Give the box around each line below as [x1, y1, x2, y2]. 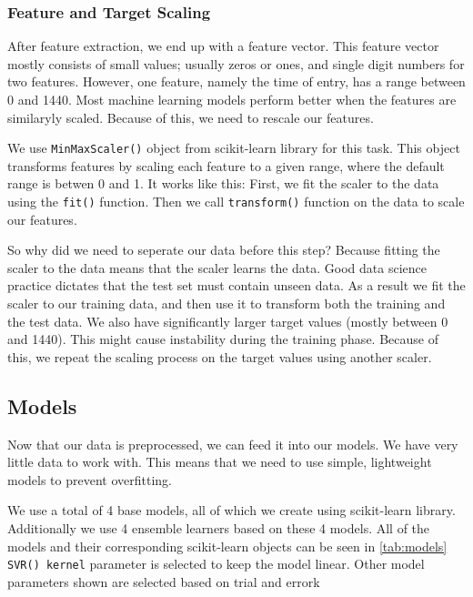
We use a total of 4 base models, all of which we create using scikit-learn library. [7, 501, 456, 520]
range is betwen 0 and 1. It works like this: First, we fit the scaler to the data [7, 174, 439, 193]
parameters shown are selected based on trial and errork [7, 572, 320, 591]
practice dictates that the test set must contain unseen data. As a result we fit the [7, 276, 466, 295]
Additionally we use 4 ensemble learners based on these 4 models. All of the [7, 519, 430, 538]
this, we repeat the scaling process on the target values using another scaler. [7, 347, 432, 366]
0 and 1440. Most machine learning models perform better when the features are [7, 90, 457, 108]
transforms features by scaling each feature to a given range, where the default [7, 156, 445, 175]
